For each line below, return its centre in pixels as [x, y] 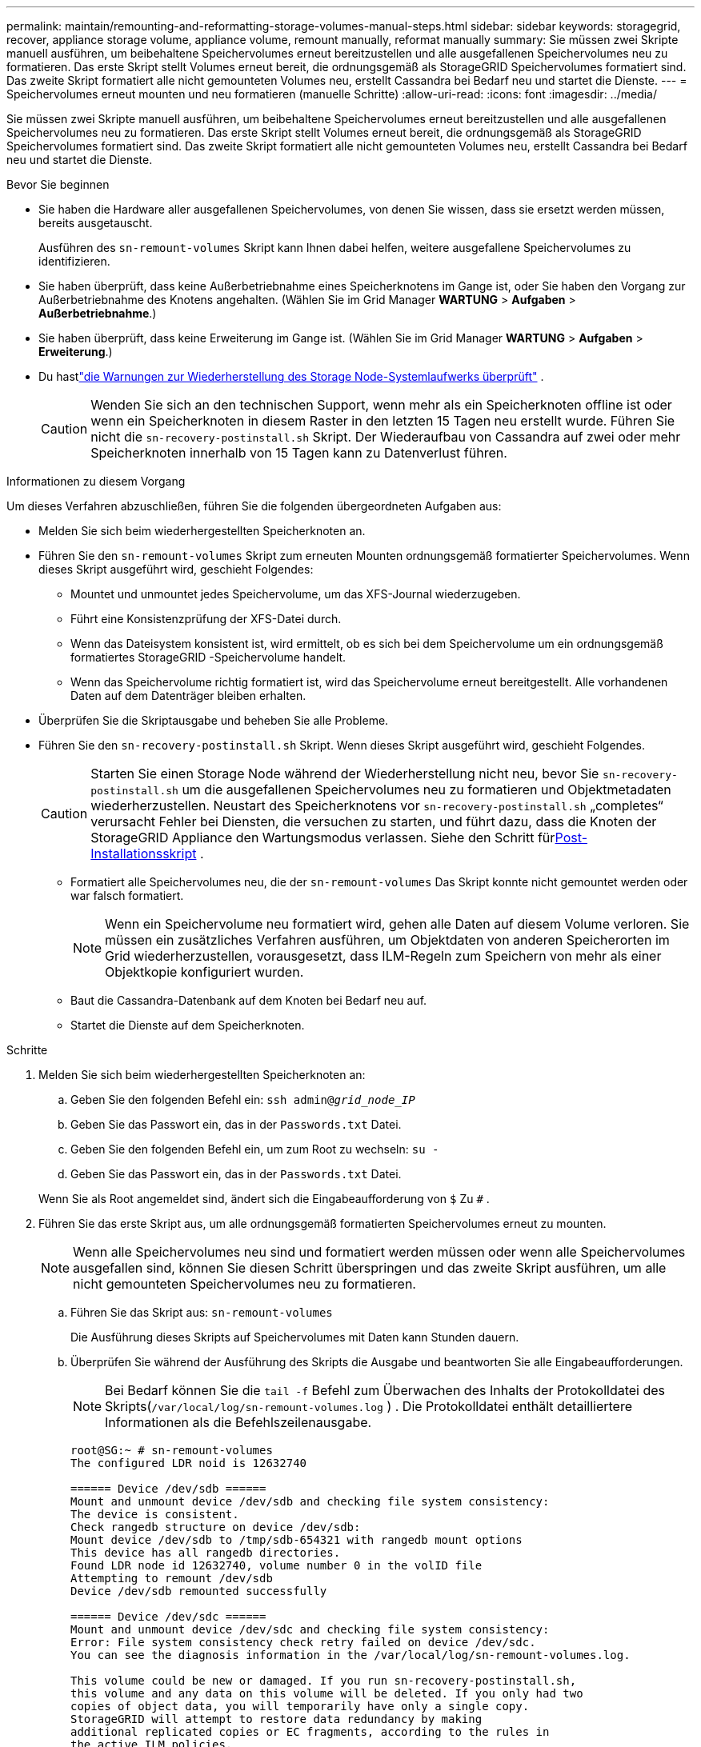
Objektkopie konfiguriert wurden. [204, 972]
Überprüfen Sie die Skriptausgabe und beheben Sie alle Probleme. [214, 720]
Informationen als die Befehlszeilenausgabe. [238, 1422]
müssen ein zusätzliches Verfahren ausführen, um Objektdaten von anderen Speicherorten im [387, 940]
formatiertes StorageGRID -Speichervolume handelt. [208, 657]
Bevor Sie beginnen [58, 184]
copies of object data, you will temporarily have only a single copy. [300, 1706]
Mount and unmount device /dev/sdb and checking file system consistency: [310, 1501]
